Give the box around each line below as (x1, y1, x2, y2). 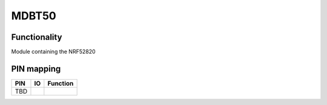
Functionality (11, 32, 62, 42)
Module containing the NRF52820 (11, 48, 96, 56)
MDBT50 (11, 9, 57, 22)
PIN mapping (11, 63, 61, 74)
